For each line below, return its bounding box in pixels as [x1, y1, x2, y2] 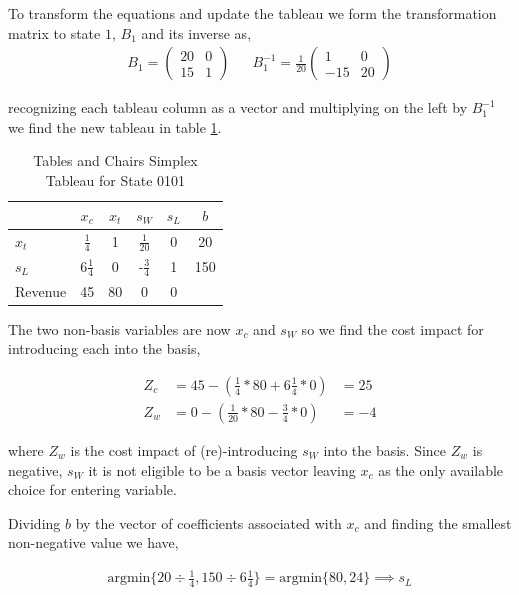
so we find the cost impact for [301, 318, 484, 339]
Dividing [8, 512, 61, 533]
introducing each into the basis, [8, 338, 201, 359]
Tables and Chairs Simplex [33, 150, 198, 171]
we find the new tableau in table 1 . [8, 116, 222, 137]
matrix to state [8, 22, 101, 43]
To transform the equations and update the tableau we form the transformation [8, 3, 497, 23]
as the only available [378, 459, 504, 480]
